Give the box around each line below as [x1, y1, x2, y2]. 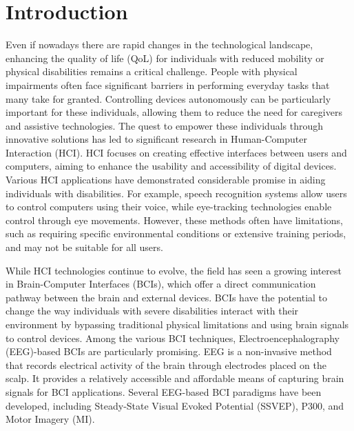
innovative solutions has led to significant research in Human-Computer [6, 132, 308, 146]
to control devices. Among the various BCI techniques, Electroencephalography [6, 330, 340, 345]
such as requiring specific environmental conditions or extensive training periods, [6, 226, 346, 241]
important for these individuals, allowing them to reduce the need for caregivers [6, 105, 342, 119]
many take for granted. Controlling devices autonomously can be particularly [6, 91, 331, 106]
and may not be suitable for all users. [6, 240, 163, 254]
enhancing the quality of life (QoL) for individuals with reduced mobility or [6, 50, 324, 65]
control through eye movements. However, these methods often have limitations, [6, 212, 343, 227]
